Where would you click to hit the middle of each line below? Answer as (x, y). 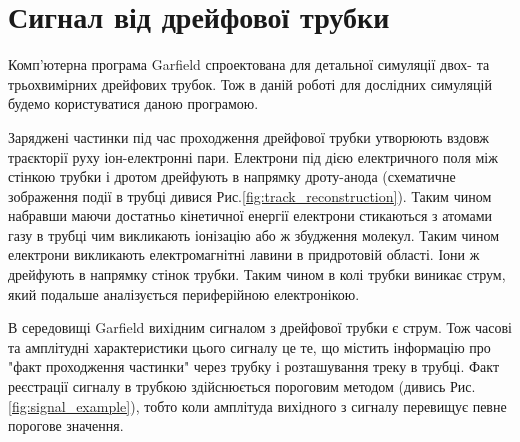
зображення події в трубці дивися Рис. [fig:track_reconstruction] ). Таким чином (250, 195)
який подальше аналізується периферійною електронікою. (184, 293)
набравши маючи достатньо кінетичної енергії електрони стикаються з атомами (250, 215)
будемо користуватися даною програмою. (133, 103)
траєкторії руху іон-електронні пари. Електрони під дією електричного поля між (253, 156)
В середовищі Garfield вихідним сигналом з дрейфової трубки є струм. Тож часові (260, 327)
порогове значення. (66, 425)
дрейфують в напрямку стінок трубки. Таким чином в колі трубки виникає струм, (257, 274)
